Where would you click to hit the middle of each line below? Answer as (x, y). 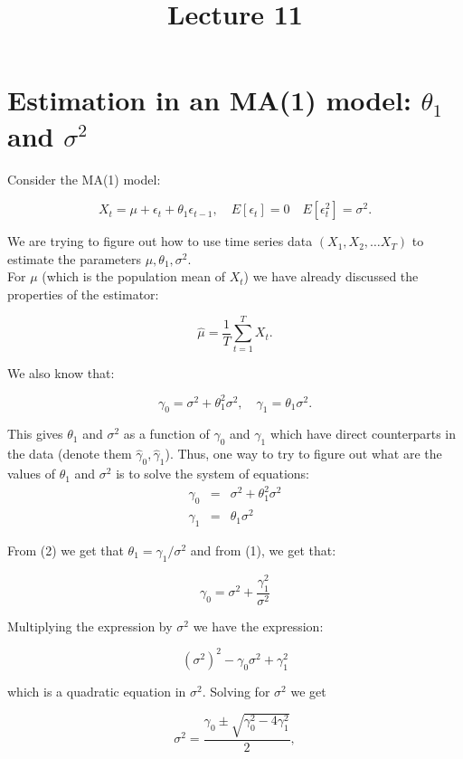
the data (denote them (70, 454)
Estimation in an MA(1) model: (209, 100)
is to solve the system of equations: (213, 474)
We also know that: (61, 372)
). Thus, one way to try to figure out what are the (303, 454)
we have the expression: (258, 626)
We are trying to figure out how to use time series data (160, 241)
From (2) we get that (66, 550)
